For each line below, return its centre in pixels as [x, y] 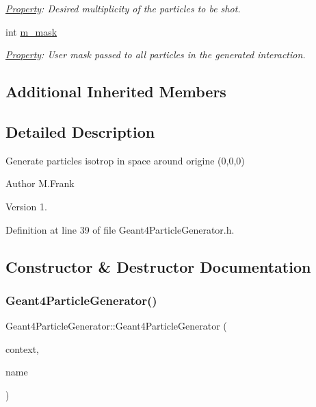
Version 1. [26, 206]
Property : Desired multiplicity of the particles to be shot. [123, 8]
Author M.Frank [40, 183]
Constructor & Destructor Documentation [158, 266]
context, [22, 348]
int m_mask [31, 31]
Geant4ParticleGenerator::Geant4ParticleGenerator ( [116, 326]
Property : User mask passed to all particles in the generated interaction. [156, 54]
